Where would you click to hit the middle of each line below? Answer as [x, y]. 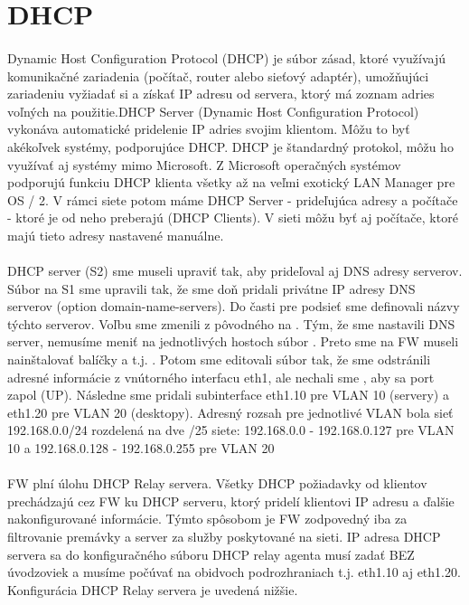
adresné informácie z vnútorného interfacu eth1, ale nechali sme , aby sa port [221, 377]
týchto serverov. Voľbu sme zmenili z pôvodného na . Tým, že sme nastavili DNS [231, 323]
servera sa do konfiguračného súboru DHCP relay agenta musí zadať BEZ [211, 554]
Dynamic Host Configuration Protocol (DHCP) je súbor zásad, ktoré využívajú [226, 57]
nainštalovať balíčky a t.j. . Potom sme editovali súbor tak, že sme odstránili [219, 359]
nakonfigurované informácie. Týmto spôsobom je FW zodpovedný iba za [207, 519]
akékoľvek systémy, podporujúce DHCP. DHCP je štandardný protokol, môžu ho [230, 146]
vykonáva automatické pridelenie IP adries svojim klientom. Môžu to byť [209, 129]
